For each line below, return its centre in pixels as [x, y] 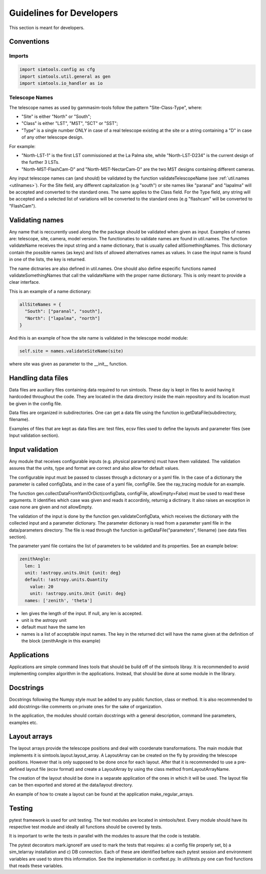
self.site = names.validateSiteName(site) [71, 351]
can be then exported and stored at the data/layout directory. [71, 785]
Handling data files [39, 378]
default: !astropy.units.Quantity [66, 580]
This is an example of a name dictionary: [50, 291]
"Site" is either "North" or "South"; [56, 116]
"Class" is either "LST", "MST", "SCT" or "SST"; [70, 123]
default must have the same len [53, 627]
